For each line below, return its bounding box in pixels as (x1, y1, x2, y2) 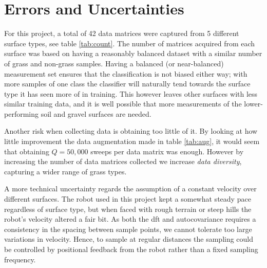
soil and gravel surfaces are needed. (41, 108, 151, 119)
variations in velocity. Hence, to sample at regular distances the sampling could (4, 234, 254, 244)
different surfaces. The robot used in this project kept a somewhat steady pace (4, 193, 251, 204)
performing (4, 108, 39, 119)
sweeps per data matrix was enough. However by (90, 146, 244, 156)
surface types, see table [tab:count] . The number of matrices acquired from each (4, 38, 255, 48)
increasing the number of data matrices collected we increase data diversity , (4, 156, 242, 167)
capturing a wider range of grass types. (4, 166, 127, 176)
